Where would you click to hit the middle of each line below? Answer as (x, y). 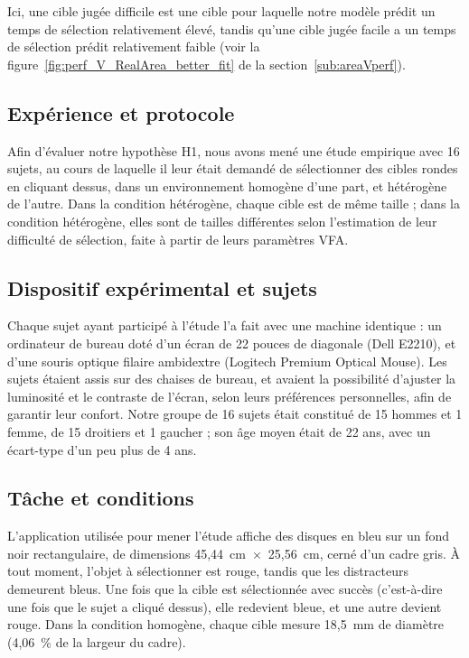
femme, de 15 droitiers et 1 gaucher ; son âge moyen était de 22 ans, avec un (219, 431)
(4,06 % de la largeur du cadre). (97, 641)
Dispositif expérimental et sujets (162, 287)
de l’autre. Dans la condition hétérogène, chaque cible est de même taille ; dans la (234, 204)
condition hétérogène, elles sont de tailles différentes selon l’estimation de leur (222, 221)
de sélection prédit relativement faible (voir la (134, 46)
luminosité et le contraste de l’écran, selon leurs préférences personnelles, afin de (230, 396)
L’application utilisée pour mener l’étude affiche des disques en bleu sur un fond (229, 536)
